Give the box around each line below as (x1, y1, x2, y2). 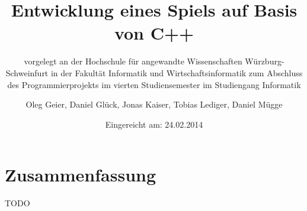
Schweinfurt (5, 66, 49, 79)
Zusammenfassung (5, 163, 156, 187)
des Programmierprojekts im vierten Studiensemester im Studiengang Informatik (7, 78, 301, 90)
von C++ (114, 21, 194, 45)
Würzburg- (245, 55, 284, 67)
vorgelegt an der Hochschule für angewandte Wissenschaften (24, 55, 242, 67)
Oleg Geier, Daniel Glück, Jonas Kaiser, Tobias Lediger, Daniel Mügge (25, 98, 283, 111)
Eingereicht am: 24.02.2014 (105, 118, 203, 130)
